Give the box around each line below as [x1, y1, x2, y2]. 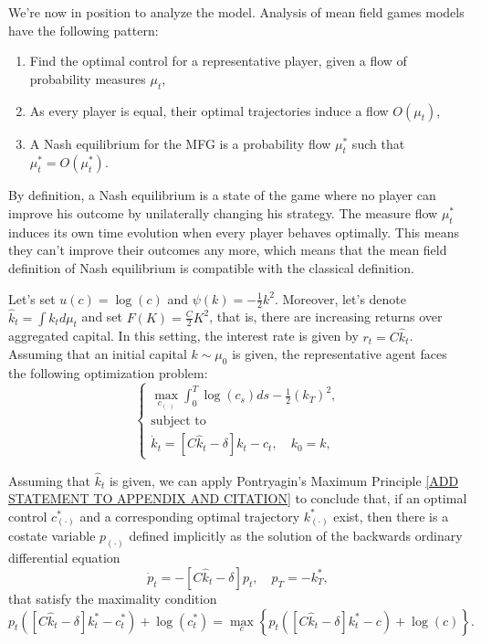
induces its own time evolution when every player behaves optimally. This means [8, 222, 459, 241]
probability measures [29, 69, 146, 88]
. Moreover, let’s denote [274, 289, 407, 308]
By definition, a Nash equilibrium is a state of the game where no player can [8, 185, 436, 205]
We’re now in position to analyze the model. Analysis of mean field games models [8, 3, 465, 21]
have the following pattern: [8, 20, 159, 39]
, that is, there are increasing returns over [209, 307, 443, 326]
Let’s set [8, 289, 56, 308]
